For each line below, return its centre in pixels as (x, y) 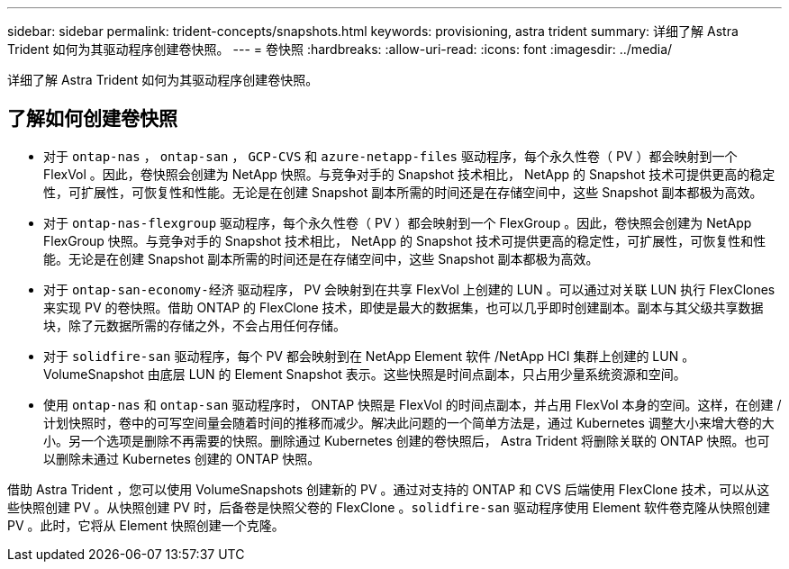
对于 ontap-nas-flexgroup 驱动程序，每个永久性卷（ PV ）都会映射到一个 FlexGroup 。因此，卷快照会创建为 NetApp (398, 222)
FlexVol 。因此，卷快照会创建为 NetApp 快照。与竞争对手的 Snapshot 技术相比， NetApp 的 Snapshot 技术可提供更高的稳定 (409, 174)
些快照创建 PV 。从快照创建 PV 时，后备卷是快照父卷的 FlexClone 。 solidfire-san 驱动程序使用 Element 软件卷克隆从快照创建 (389, 507)
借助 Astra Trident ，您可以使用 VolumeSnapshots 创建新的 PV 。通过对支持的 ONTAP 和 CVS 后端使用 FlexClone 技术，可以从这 (389, 489)
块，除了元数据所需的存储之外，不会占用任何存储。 (195, 325)
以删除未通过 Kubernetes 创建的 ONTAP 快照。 (182, 458)
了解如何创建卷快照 (92, 119)
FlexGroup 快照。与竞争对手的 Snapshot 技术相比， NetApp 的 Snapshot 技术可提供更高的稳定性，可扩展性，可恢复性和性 (405, 240)
